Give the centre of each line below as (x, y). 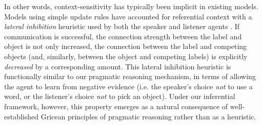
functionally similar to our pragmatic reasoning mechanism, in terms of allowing (130, 76)
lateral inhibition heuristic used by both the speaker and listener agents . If (122, 26)
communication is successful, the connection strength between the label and (123, 36)
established (22, 116)
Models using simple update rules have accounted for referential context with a (128, 16)
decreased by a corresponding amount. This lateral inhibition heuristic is (118, 66)
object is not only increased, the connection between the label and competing (126, 46)
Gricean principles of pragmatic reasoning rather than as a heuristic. (148, 116)
